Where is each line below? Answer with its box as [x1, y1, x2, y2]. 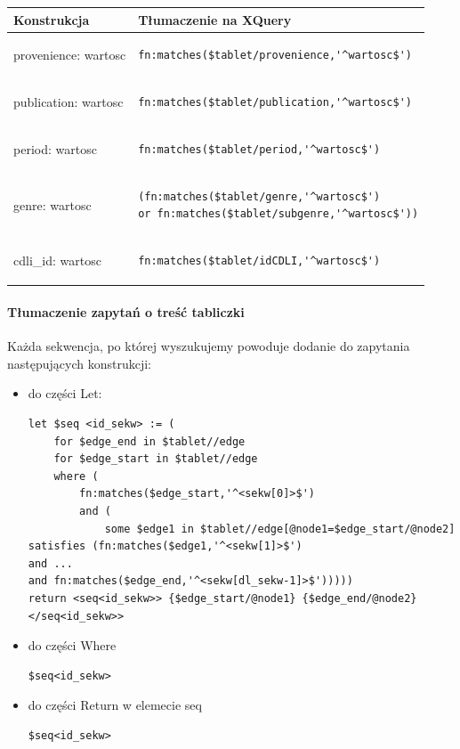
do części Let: [28, 384, 102, 403]
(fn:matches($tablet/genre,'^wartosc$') [138, 190, 381, 203]
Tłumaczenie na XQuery [138, 10, 292, 28]
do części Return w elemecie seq [28, 696, 202, 714]
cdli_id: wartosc [13, 251, 101, 270]
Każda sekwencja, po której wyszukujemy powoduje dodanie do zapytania [7, 337, 410, 355]
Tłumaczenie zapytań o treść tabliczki [7, 303, 245, 321]
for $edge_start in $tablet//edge [53, 452, 258, 466]
